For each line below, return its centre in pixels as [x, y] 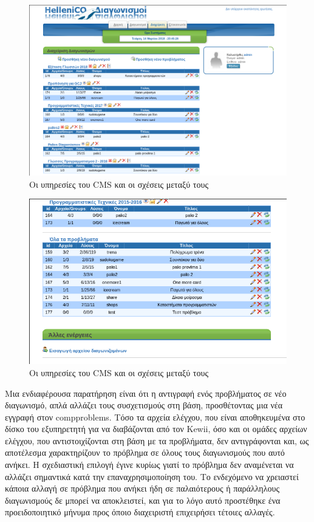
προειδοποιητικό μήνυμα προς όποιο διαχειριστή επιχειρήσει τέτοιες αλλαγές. [140, 512]
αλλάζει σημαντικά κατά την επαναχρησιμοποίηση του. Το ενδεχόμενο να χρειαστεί [152, 476]
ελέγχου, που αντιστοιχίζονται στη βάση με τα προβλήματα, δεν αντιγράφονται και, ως [157, 440]
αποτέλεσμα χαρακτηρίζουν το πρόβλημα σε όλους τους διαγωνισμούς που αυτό [145, 452]
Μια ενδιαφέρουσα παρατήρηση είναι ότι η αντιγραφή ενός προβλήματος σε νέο [146, 393]
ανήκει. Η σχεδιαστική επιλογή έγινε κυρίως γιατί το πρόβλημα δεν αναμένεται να [149, 465]
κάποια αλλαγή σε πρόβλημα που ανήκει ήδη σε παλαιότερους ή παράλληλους [142, 488]
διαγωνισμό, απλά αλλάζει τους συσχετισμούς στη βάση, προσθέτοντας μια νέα [144, 405]
